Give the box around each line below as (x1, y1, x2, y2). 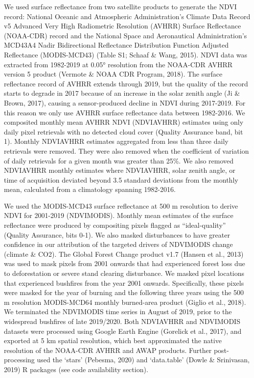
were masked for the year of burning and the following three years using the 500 (4, 287, 244, 297)
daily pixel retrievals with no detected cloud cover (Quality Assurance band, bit (4, 126, 243, 136)
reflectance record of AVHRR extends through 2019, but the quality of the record (4, 78, 248, 88)
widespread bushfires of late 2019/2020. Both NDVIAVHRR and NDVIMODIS (4, 316, 240, 326)
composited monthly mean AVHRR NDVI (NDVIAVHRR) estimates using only (4, 117, 244, 127)
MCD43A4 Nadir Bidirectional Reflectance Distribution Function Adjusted (4, 40, 229, 50)
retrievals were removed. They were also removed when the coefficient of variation (4, 145, 249, 156)
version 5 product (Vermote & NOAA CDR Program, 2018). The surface (4, 69, 223, 79)
